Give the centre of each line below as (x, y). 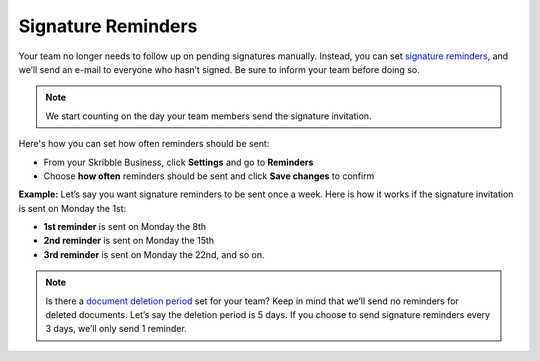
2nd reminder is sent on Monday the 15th (129, 241)
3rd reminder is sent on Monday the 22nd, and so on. (154, 254)
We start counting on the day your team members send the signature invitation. (208, 116)
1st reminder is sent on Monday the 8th (125, 227)
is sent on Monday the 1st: (72, 208)
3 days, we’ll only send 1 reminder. (116, 329)
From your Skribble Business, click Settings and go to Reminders (178, 162)
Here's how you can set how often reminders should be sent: (144, 144)
